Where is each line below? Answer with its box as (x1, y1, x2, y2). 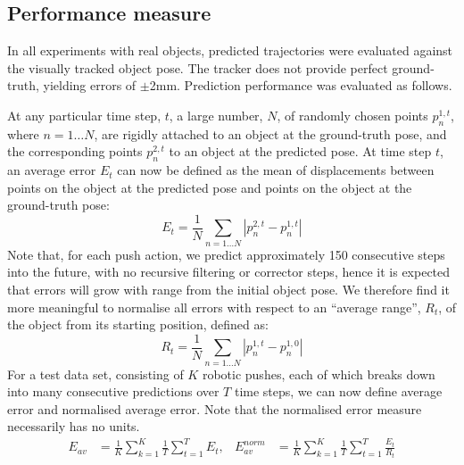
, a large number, (169, 105, 263, 124)
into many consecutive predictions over (7, 382, 220, 401)
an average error (7, 161, 96, 179)
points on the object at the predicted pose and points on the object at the (7, 178, 412, 196)
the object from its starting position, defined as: (7, 315, 269, 334)
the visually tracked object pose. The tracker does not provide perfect (7, 58, 388, 77)
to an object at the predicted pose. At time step (169, 142, 432, 161)
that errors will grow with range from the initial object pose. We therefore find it (7, 279, 450, 298)
